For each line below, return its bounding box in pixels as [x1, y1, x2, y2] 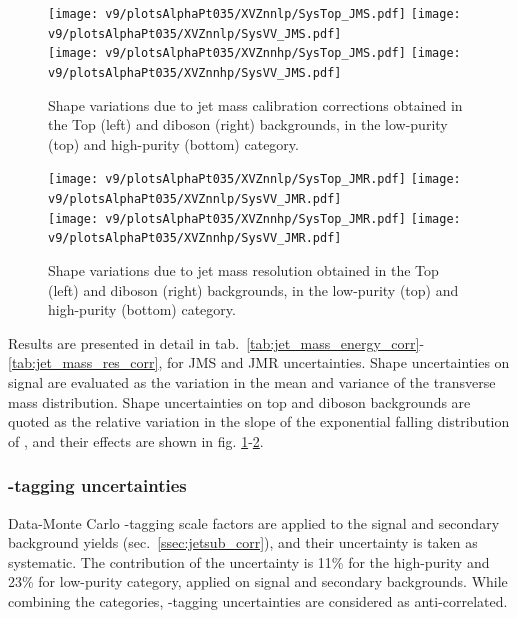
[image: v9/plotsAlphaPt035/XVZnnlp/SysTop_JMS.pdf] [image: [48, 7, 461, 21]
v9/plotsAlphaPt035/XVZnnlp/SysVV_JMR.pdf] [48, 192, 342, 207]
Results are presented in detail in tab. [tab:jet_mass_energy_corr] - [8, 332, 425, 353]
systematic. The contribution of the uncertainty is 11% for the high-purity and [8, 551, 490, 572]
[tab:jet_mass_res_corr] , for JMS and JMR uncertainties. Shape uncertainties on [8, 352, 510, 373]
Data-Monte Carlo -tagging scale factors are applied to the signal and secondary [8, 512, 500, 533]
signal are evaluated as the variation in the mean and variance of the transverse [8, 372, 496, 392]
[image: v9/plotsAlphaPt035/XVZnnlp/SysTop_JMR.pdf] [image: [48, 172, 461, 187]
